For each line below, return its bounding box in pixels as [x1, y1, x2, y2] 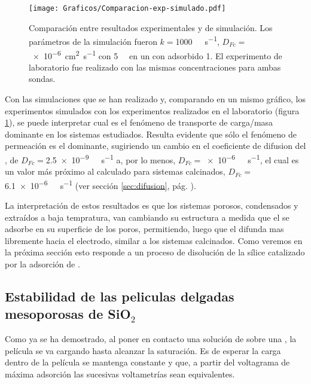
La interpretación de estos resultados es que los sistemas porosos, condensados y [5, 199, 298, 211]
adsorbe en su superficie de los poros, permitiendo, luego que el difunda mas [5, 223, 284, 235]
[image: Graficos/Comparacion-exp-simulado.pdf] [29, 4, 226, 13]
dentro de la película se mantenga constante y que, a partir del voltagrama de [5, 356, 290, 368]
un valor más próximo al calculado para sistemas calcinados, [5, 165, 225, 178]
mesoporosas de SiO [5, 304, 131, 323]
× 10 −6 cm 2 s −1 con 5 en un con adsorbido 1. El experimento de [32, 47, 282, 62]
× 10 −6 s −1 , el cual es [207, 151, 299, 166]
